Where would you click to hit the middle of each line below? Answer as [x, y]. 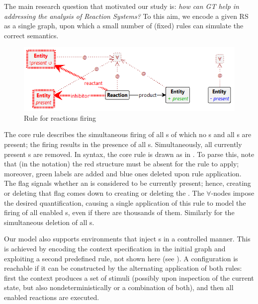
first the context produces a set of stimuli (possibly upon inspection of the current [129, 277]
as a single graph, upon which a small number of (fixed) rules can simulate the [124, 26]
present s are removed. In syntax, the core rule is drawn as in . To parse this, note [129, 154]
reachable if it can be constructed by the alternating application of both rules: [123, 268]
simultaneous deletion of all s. [49, 222]
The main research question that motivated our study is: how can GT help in [122, 6]
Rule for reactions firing [60, 117]
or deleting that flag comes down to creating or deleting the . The [104, 193]
